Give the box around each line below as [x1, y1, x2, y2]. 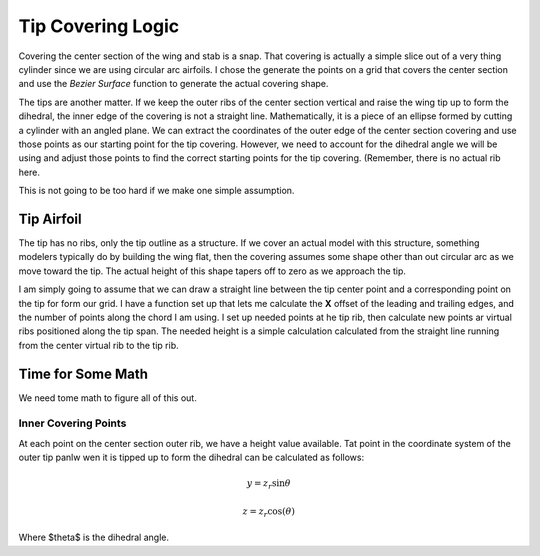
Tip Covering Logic [18, 15, 180, 37]
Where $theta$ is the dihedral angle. [18, 531, 170, 544]
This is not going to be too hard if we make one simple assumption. [18, 185, 295, 197]
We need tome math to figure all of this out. [18, 391, 197, 404]
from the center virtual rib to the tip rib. [18, 339, 179, 351]
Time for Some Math [18, 365, 149, 382]
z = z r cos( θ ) [242, 505, 295, 519]
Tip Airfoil [18, 210, 82, 227]
